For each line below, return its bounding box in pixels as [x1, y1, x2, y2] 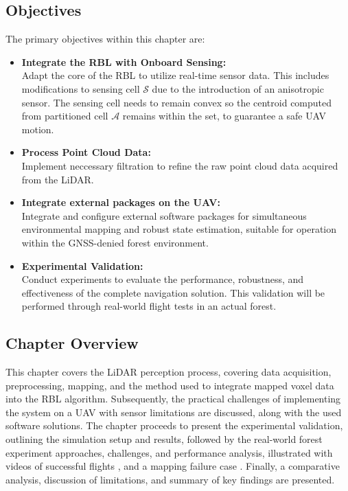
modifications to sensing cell [21, 81, 140, 95]
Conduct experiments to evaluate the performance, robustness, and [21, 272, 304, 286]
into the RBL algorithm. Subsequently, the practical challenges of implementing [5, 391, 341, 406]
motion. [21, 122, 54, 136]
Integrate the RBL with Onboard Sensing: [21, 54, 227, 69]
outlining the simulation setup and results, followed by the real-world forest [5, 432, 323, 446]
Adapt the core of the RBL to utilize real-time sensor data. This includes [21, 68, 329, 82]
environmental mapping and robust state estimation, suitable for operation [21, 222, 337, 236]
